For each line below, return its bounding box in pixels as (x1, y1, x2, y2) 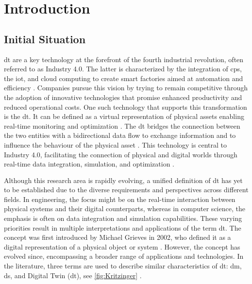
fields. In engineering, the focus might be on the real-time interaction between (4, 194, 235, 204)
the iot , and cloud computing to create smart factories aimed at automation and (4, 73, 243, 83)
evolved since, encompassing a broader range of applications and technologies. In (4, 251, 244, 261)
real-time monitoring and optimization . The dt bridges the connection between (4, 120, 240, 131)
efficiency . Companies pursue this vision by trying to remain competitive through (4, 83, 248, 93)
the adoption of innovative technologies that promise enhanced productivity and (4, 92, 242, 102)
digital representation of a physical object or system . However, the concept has (4, 241, 240, 251)
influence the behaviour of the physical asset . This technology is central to (4, 139, 227, 150)
